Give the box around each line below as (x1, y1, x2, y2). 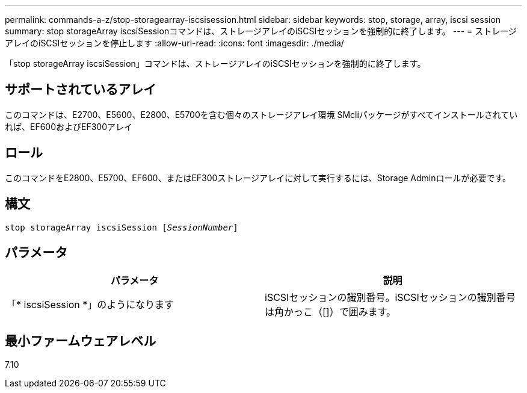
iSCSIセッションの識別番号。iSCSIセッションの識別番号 (265, 291, 516, 304)
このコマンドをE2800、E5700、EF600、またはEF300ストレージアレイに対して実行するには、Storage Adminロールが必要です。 (5, 172, 511, 183)
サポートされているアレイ (5, 82, 156, 97)
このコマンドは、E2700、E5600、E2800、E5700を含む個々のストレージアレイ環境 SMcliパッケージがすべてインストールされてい (5, 109, 518, 120)
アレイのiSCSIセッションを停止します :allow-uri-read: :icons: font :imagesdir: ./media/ (5, 38, 344, 48)
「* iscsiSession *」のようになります (7, 299, 174, 311)
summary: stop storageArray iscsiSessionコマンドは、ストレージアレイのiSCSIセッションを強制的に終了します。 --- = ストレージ (5, 26, 517, 36)
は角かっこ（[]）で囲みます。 (265, 306, 396, 318)
